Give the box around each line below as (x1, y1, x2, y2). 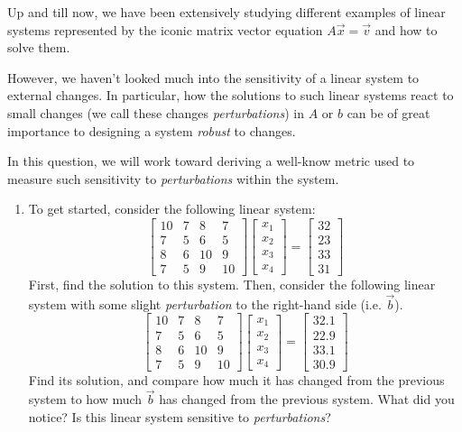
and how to (374, 20, 438, 39)
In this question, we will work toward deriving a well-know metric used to (7, 152, 415, 170)
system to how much (28, 390, 143, 409)
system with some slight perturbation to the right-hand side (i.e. (28, 294, 382, 313)
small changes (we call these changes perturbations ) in (7, 103, 304, 122)
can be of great (346, 103, 430, 122)
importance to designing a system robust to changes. (7, 121, 296, 140)
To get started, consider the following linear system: (28, 199, 316, 218)
